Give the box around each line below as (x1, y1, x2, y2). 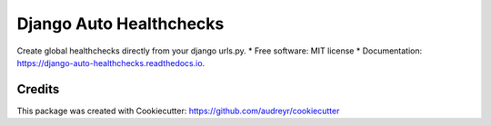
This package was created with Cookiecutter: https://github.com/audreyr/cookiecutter (16, 105, 340, 116)
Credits (16, 82, 60, 97)
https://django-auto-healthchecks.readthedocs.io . (16, 57, 205, 68)
